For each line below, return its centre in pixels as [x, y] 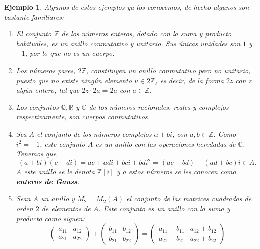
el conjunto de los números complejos [94, 133]
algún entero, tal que [48, 90]
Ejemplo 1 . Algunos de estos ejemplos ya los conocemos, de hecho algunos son [127, 7]
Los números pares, [46, 70]
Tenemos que [36, 153]
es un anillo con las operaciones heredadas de [166, 143]
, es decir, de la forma [189, 80]
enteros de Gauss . [48, 181]
